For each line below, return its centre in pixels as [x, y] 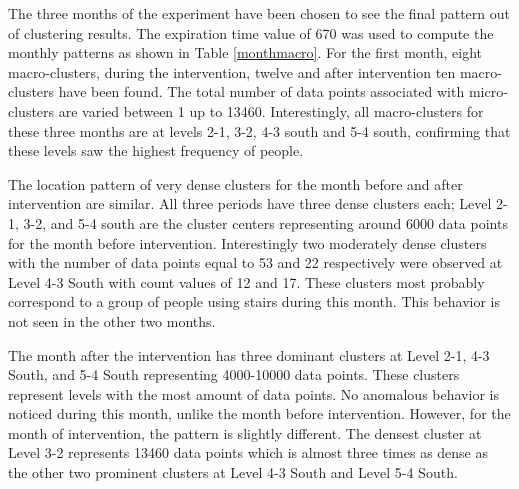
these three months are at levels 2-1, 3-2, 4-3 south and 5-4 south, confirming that [259, 130]
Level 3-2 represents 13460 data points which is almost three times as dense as [248, 452]
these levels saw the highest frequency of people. [156, 150]
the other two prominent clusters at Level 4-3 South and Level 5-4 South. [233, 472]
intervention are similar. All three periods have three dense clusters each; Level [250, 203]
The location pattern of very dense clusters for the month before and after [235, 183]
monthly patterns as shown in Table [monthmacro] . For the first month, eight [245, 52]
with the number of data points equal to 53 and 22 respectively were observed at [255, 262]
